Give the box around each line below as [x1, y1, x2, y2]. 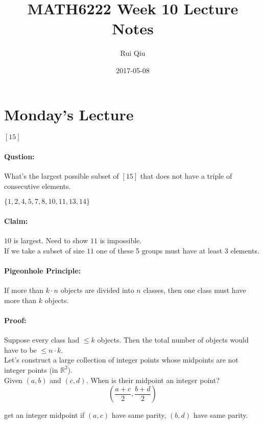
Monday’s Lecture [4, 103, 134, 124]
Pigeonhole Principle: [4, 265, 81, 275]
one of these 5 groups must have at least [96, 245, 223, 256]
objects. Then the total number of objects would [97, 334, 249, 345]
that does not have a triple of [140, 171, 232, 181]
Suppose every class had [4, 334, 80, 345]
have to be [4, 344, 37, 355]
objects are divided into [60, 285, 134, 295]
